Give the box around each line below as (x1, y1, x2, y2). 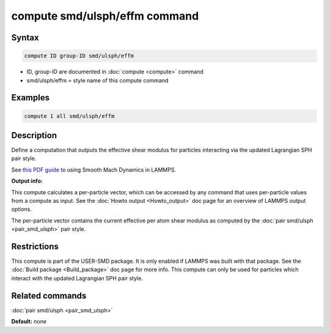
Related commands (11, 290, 87, 301)
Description (11, 130, 57, 141)
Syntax (11, 32, 39, 43)
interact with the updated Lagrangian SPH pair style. (11, 274, 143, 282)
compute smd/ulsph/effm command (11, 9, 199, 23)
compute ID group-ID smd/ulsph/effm (24, 53, 134, 59)
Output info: (11, 177, 43, 185)
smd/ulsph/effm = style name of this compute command (26, 76, 169, 84)
